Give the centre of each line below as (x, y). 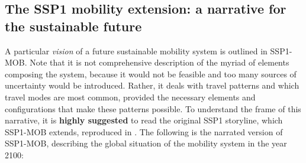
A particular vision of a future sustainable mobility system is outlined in (136, 50)
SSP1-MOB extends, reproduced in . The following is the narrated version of (144, 131)
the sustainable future (73, 26)
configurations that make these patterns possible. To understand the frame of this (153, 108)
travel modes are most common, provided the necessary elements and (130, 97)
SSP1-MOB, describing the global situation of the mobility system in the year (146, 143)
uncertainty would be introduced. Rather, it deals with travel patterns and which (152, 85)
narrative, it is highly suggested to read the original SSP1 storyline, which (144, 120)
